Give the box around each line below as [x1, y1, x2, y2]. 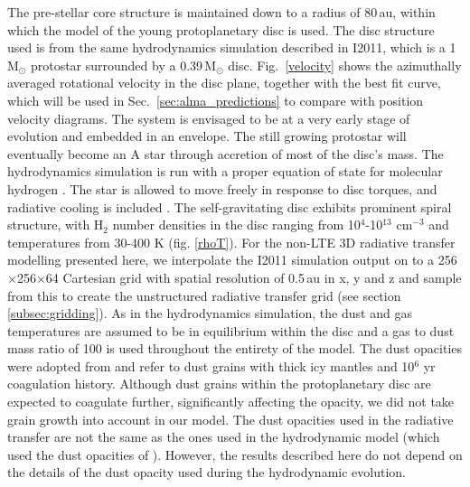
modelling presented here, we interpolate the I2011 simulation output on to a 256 [7, 250, 457, 269]
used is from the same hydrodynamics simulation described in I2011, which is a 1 [7, 38, 456, 57]
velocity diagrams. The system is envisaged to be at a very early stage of [7, 108, 410, 127]
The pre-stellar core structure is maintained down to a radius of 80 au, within [7, 3, 436, 21]
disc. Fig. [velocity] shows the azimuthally [228, 55, 462, 74]
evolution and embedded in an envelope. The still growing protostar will [7, 126, 407, 145]
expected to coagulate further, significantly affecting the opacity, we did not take [7, 392, 455, 411]
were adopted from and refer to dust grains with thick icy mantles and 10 [7, 356, 415, 375]
